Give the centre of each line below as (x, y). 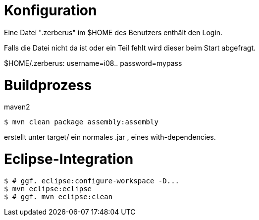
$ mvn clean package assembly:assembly (81, 122)
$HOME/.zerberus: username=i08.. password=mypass (93, 63)
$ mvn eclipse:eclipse (48, 189)
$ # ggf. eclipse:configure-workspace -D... (92, 181)
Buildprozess (48, 85)
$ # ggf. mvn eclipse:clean (58, 196)
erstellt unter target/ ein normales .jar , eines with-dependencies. (110, 137)
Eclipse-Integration (69, 159)
